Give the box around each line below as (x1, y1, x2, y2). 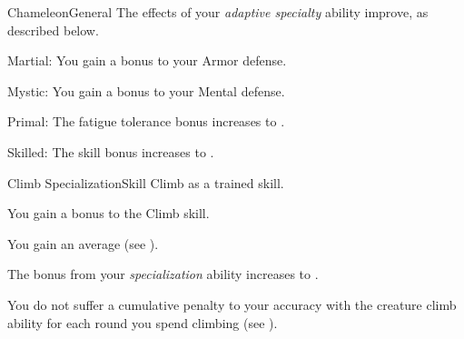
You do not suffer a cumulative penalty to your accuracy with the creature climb (7, 294, 457, 314)
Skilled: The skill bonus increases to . (7, 142, 214, 161)
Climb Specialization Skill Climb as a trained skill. (7, 173, 284, 192)
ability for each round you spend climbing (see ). (7, 313, 278, 332)
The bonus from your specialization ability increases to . (7, 264, 319, 284)
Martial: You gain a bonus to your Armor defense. (7, 51, 287, 70)
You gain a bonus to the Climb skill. (7, 204, 210, 223)
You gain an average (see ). (7, 234, 159, 253)
